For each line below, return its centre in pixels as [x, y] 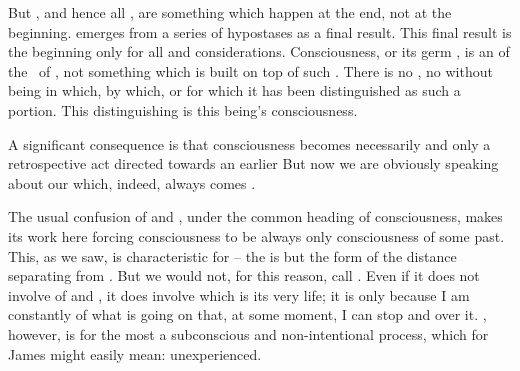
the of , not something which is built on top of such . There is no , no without [250, 70]
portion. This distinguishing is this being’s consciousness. [183, 109]
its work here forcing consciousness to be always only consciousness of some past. [256, 235]
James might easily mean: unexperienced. [135, 353]
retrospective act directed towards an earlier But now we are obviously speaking [253, 163]
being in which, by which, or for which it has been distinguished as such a [234, 90]
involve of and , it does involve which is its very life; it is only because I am [239, 294]
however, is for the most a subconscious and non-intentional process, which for [248, 333]
